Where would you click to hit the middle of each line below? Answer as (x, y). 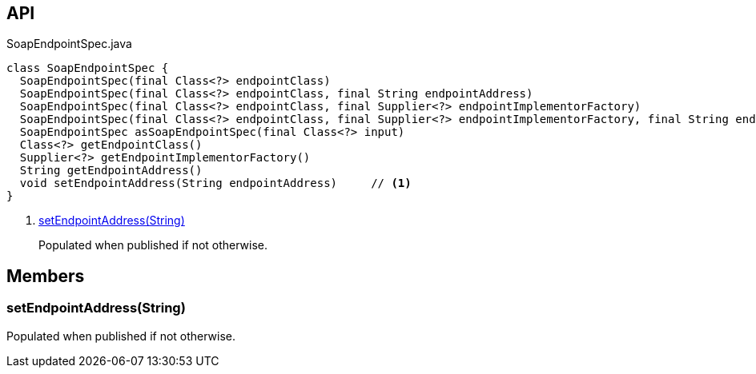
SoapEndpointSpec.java (69, 44)
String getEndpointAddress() (111, 171)
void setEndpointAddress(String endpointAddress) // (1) (215, 183)
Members (46, 276)
